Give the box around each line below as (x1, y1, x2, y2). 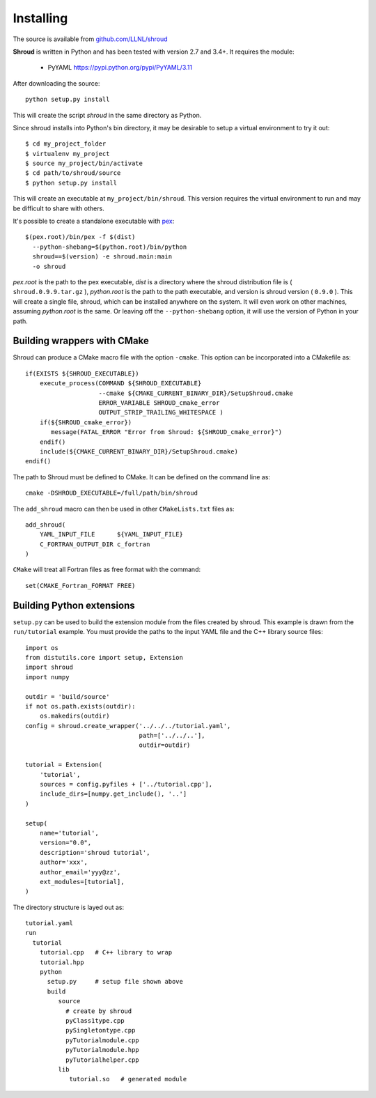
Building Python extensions (13, 599, 135, 611)
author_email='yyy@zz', (39, 868, 121, 876)
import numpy (25, 673, 70, 681)
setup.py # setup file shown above (47, 977, 184, 986)
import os (25, 644, 58, 651)
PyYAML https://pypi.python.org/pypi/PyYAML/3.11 (47, 63, 193, 72)
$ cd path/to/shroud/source (25, 169, 121, 177)
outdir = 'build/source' (25, 693, 110, 700)
